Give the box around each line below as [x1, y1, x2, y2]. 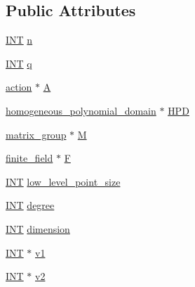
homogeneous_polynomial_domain [6, 103, 156, 117]
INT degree [6, 198, 55, 212]
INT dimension [6, 221, 70, 236]
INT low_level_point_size [6, 174, 121, 189]
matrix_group [6, 127, 67, 141]
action [6, 79, 32, 94]
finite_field [6, 151, 53, 165]
